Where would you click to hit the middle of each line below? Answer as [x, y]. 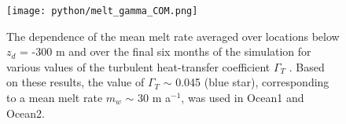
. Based [307, 66]
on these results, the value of [75, 82]
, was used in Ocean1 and [243, 98]
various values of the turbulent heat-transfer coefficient [138, 66]
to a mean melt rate [55, 98]
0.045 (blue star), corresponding [252, 82]
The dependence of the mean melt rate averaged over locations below [173, 36]
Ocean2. [26, 113]
